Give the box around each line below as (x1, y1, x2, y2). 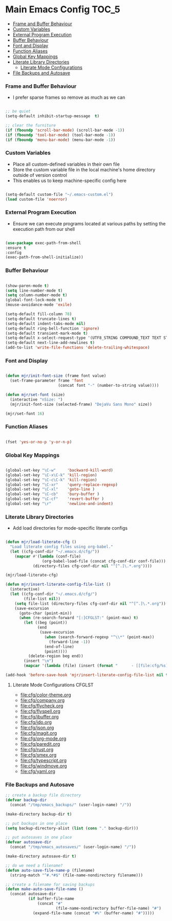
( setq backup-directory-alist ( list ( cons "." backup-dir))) (5, 825, 139, 831)
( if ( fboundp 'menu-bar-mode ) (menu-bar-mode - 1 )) (5, 137, 116, 142)
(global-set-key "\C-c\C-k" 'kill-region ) (5, 477, 97, 482)
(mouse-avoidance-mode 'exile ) (5, 302, 72, 308)
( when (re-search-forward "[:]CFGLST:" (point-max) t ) (18, 616, 139, 621)
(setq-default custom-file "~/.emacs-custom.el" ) (5, 192, 114, 197)
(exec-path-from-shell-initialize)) (5, 255, 83, 260)
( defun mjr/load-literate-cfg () (5, 539, 77, 545)
